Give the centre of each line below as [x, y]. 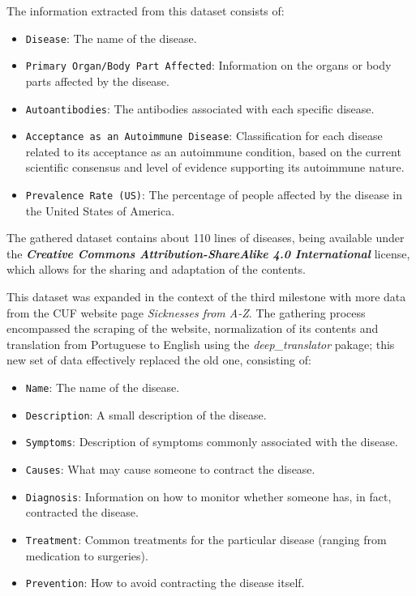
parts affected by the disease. [97, 81]
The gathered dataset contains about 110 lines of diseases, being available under [206, 238]
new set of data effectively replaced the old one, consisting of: [159, 360]
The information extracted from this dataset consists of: [146, 11]
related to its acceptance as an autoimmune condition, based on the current [213, 151]
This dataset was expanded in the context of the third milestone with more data [206, 297]
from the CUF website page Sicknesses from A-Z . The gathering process [186, 312]
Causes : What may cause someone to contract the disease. [170, 468]
